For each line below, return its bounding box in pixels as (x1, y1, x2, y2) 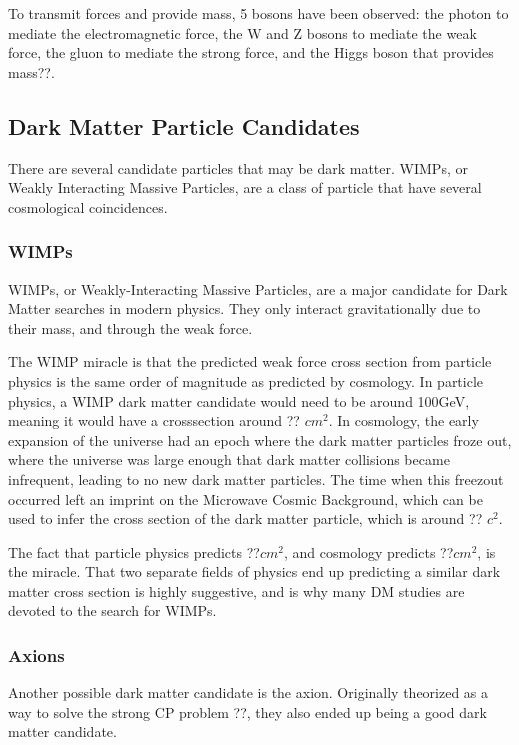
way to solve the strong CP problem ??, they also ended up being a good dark (8, 701, 487, 722)
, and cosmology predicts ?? (283, 541, 454, 562)
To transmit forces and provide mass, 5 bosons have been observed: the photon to (8, 3, 509, 23)
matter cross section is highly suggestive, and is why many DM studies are (8, 580, 465, 601)
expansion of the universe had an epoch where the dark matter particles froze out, (8, 429, 512, 450)
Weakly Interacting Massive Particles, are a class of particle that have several (8, 177, 482, 198)
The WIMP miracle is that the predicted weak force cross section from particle (8, 351, 492, 372)
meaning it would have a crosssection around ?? (8, 410, 300, 431)
